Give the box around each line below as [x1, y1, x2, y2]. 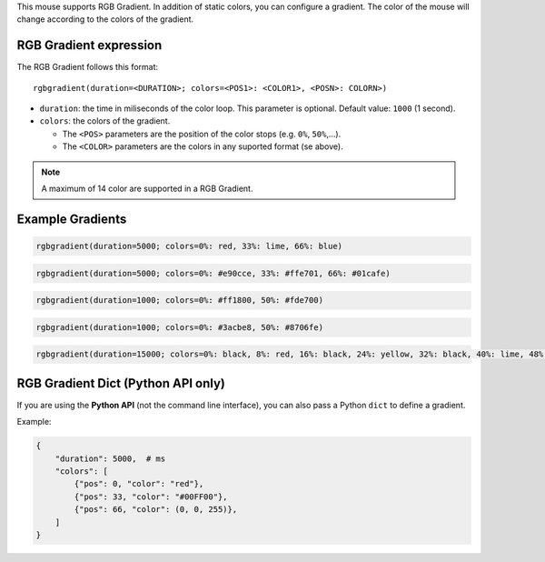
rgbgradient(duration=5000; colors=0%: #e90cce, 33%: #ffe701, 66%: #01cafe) [35, 268, 391, 278]
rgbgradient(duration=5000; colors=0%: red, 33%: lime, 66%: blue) [35, 241, 343, 252]
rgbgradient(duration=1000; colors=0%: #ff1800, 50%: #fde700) [35, 296, 324, 306]
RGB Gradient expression [16, 37, 163, 54]
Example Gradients [16, 211, 127, 226]
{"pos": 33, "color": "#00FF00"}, [74, 491, 228, 502]
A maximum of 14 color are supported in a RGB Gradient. [41, 183, 253, 195]
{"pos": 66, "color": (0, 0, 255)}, [74, 505, 238, 515]
